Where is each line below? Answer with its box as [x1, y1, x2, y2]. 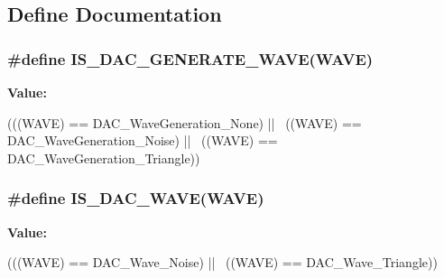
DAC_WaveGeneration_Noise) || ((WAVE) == [7, 131, 278, 150]
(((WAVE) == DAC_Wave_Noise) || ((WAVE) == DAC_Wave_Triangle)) [7, 253, 438, 272]
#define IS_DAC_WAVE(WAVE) [7, 187, 264, 209]
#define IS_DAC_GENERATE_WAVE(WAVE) [7, 47, 374, 69]
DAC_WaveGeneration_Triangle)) [7, 148, 200, 167]
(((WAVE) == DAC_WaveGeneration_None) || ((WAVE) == [7, 113, 362, 132]
